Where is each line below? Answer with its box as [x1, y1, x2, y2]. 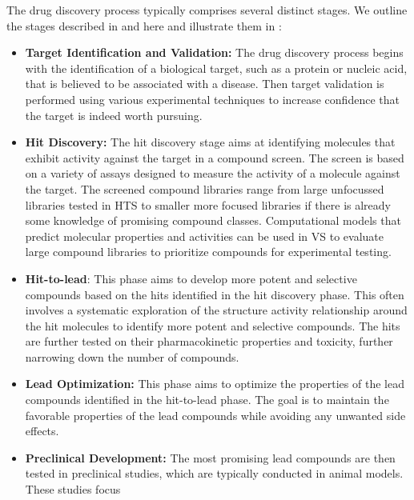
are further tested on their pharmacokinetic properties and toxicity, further [25, 333, 393, 350]
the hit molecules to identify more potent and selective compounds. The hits [25, 317, 400, 334]
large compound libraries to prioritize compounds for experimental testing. [25, 243, 392, 260]
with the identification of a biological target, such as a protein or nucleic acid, [25, 59, 408, 76]
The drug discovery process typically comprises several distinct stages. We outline [6, 2, 408, 18]
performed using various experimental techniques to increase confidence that [25, 90, 400, 107]
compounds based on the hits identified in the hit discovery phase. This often [25, 286, 404, 302]
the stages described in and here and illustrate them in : [6, 17, 282, 34]
